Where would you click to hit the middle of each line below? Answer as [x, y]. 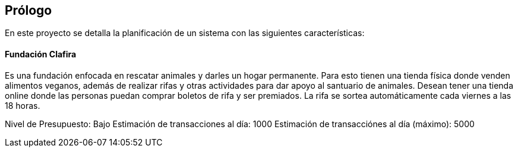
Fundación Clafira [41, 54]
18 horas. [23, 105]
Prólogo [29, 10]
